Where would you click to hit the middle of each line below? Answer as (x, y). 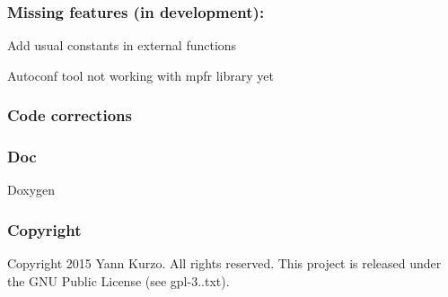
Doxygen (31, 190)
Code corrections (70, 115)
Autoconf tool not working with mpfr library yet (141, 75)
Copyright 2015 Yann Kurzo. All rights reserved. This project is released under (224, 263)
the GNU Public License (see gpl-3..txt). (119, 280)
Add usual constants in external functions (122, 45)
